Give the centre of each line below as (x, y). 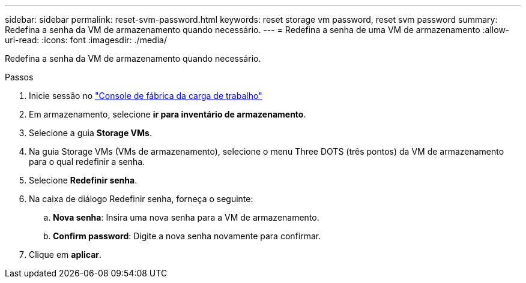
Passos (19, 77)
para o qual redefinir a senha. (87, 162)
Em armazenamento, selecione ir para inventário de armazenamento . (168, 114)
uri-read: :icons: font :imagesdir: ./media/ (86, 40)
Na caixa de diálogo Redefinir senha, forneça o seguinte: (141, 199)
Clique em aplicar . (65, 255)
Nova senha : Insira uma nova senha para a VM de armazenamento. (186, 217)
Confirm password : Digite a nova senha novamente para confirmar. (187, 236)
